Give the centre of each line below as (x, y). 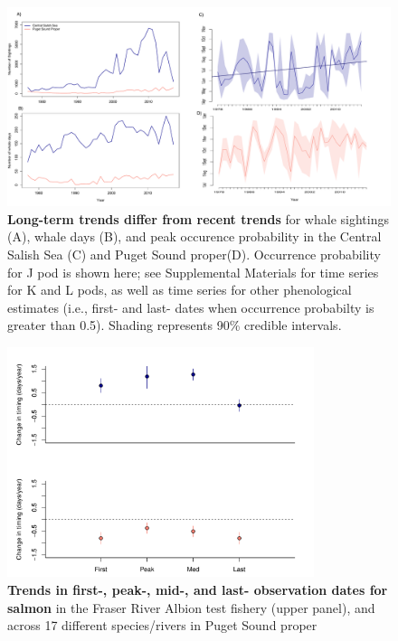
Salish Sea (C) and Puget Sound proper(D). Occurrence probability (194, 255)
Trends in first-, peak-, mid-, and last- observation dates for (198, 590)
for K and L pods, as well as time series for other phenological (180, 290)
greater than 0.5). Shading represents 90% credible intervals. (175, 325)
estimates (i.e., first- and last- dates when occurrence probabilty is (191, 307)
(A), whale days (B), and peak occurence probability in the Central (194, 236)
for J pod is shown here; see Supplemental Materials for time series (193, 272)
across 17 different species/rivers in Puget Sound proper (162, 625)
